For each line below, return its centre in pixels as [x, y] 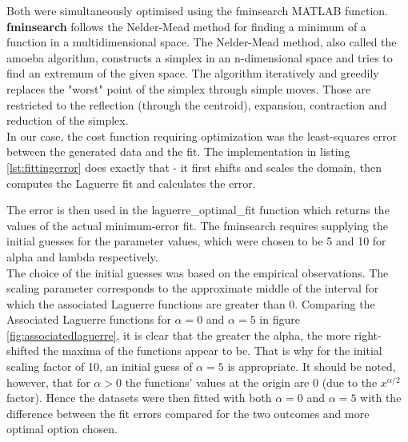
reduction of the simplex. [68, 120]
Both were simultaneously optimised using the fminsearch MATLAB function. [198, 10]
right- [368, 334]
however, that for [48, 382]
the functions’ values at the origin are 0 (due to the [251, 382]
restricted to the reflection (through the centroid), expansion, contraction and [197, 104]
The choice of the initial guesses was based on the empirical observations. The [198, 272]
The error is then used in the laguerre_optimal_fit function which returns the [198, 210]
